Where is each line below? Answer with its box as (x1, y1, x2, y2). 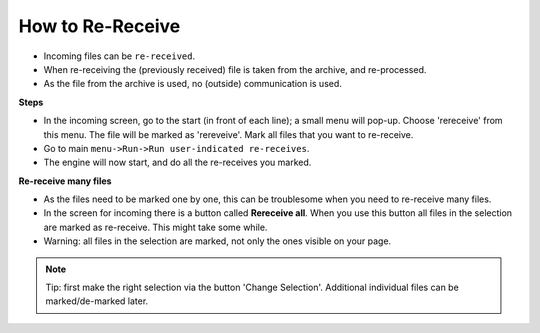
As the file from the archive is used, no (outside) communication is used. (43, 78, 342, 90)
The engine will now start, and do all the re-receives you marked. (43, 156, 312, 169)
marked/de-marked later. (45, 295, 149, 307)
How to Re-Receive (18, 15, 181, 37)
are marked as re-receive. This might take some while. (43, 221, 268, 233)
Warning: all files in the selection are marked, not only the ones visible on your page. (43, 235, 392, 247)
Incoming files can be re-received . (43, 50, 195, 62)
